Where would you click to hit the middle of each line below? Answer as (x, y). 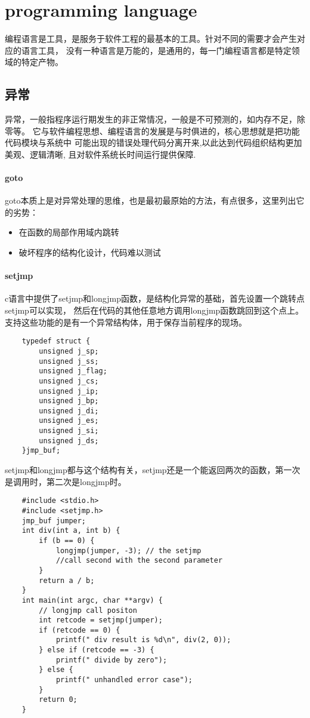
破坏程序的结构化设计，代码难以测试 (90, 252)
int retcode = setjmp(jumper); (101, 620)
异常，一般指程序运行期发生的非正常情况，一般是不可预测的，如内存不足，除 (155, 119)
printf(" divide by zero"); (111, 660)
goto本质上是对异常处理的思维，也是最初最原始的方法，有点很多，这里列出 (151, 200)
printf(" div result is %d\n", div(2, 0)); (143, 640)
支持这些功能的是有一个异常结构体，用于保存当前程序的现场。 (126, 322)
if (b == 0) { (67, 540)
